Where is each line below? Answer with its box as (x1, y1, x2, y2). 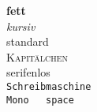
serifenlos (6, 64, 50, 80)
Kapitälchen (6, 48, 68, 65)
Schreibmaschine (6, 80, 91, 92)
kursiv (6, 17, 35, 34)
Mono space (6, 94, 74, 106)
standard (6, 33, 49, 50)
